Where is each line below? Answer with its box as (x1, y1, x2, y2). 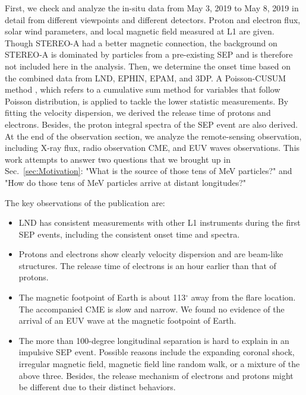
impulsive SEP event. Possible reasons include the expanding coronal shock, (18, 346, 295, 358)
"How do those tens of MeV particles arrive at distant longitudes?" (5, 176, 247, 188)
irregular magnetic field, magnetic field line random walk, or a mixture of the (18, 358, 300, 370)
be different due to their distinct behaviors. (18, 381, 176, 393)
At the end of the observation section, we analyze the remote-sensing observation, (5, 129, 302, 142)
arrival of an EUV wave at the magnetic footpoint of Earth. (18, 314, 236, 327)
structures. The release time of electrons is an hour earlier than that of (18, 259, 276, 271)
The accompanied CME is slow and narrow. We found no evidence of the (18, 302, 285, 315)
